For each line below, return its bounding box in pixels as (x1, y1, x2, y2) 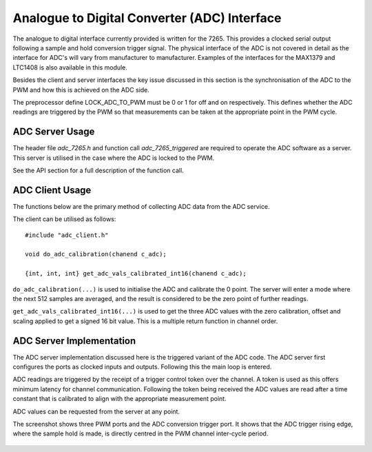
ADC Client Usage (12, 184, 92, 196)
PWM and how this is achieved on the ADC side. (12, 85, 149, 94)
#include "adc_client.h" (25, 231, 109, 239)
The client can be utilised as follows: (12, 215, 116, 223)
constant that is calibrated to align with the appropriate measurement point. (12, 395, 227, 403)
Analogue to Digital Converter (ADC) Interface (12, 10, 282, 25)
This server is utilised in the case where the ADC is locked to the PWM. (12, 154, 215, 162)
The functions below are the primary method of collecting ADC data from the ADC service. (12, 202, 270, 210)
